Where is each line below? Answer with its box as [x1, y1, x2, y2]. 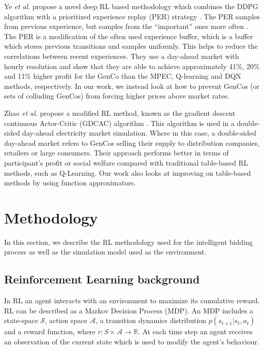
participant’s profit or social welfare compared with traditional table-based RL [4, 157, 248, 168]
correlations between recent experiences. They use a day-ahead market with [4, 50, 239, 61]
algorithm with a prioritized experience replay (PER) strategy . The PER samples [4, 11, 260, 21]
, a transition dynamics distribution [95, 315, 207, 326]
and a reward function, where [4, 326, 95, 337]
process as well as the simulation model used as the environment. [4, 246, 207, 257]
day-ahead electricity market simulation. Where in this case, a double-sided [22, 128, 256, 138]
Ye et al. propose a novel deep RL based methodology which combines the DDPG [4, 1, 258, 11]
